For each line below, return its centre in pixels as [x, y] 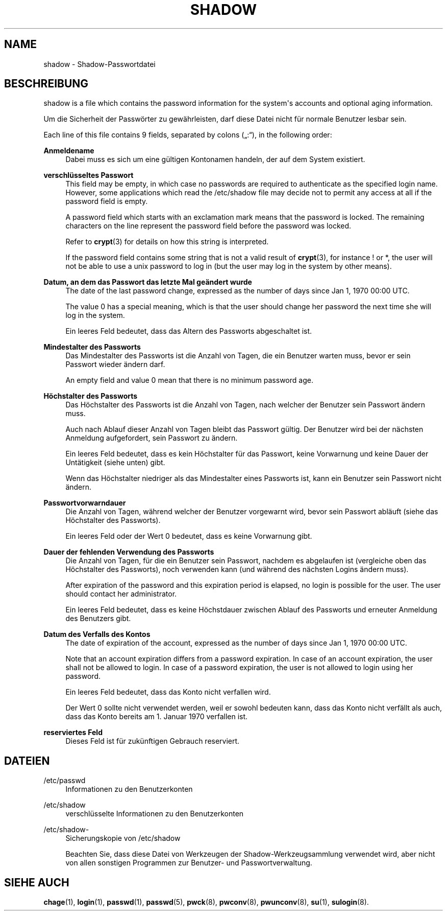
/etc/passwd [65, 781]
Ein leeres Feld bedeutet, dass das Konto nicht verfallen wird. [168, 692]
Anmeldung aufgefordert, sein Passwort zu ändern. [152, 438]
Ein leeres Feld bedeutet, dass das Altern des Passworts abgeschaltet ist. [189, 331]
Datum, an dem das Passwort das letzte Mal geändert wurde [148, 282]
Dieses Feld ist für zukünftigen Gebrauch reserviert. [153, 741]
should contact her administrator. [121, 594]
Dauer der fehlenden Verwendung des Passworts [129, 552]
